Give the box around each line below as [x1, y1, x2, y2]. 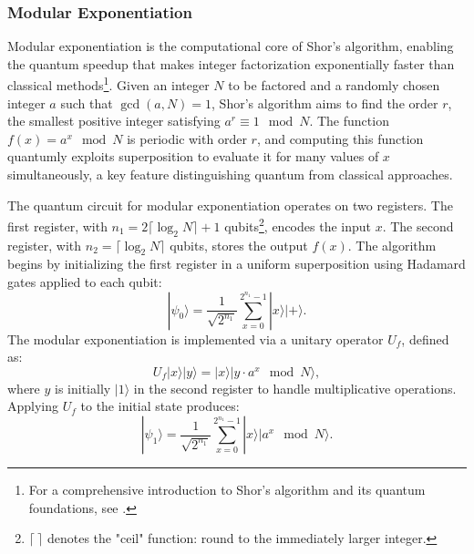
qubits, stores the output [170, 235, 308, 254]
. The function [309, 111, 389, 130]
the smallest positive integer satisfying [7, 111, 221, 130]
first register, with [7, 216, 108, 235]
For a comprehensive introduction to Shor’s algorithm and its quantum [28, 480, 426, 499]
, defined [401, 329, 449, 348]
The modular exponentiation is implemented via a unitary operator [7, 329, 384, 348]
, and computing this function [256, 128, 424, 148]
